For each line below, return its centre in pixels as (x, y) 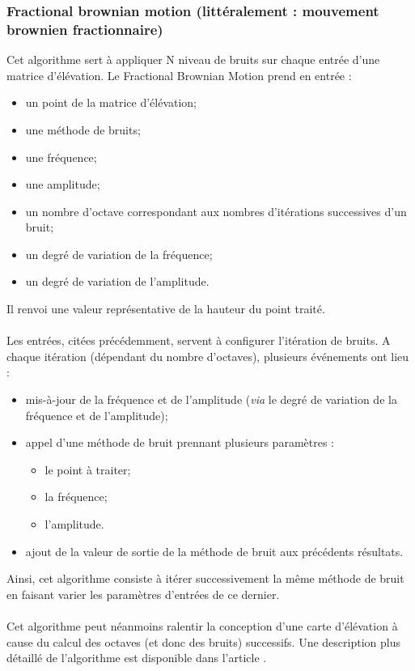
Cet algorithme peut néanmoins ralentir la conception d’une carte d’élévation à (202, 625)
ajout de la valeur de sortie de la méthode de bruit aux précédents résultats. (214, 551)
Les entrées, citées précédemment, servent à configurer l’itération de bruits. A (199, 340)
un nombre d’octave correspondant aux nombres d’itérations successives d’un (216, 211)
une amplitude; (63, 184)
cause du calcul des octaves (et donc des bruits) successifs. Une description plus (203, 641)
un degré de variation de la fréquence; (119, 254)
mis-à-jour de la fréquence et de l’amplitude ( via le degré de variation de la (211, 399)
